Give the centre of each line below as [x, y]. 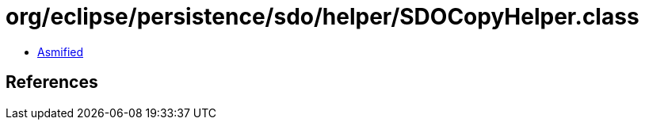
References [52, 82]
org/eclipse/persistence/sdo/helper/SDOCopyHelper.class [322, 17]
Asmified [61, 52]
